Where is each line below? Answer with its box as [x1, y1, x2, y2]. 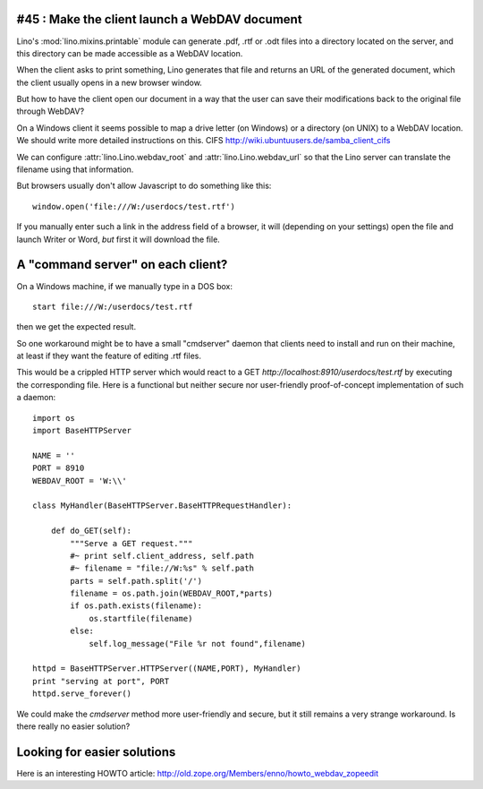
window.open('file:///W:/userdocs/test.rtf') [32, 202, 236, 211]
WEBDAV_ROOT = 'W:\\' [32, 476, 127, 485]
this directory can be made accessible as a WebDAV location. [16, 47, 243, 58]
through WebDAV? [16, 106, 85, 116]
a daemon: [16, 392, 56, 403]
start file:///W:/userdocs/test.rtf [32, 301, 193, 312]
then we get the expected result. [16, 322, 137, 332]
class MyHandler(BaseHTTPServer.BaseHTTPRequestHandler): [32, 501, 292, 510]
